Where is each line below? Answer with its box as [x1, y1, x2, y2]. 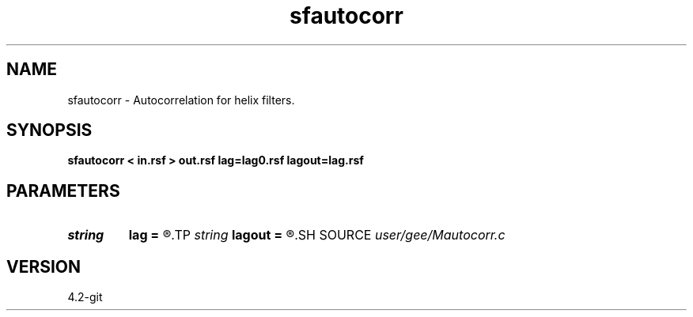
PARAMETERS [6, 180, 120, 201]
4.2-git [67, 290, 103, 304]
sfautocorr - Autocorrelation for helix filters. [67, 92, 295, 107]
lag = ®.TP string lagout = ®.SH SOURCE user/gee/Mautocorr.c [128, 227, 506, 243]
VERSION [6, 256, 81, 277]
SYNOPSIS [6, 120, 93, 141]
